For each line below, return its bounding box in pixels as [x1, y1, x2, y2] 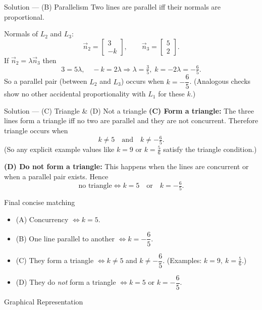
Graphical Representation [4, 296, 83, 306]
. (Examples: [163, 255, 202, 266]
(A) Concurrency [16, 214, 69, 224]
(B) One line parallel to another [16, 233, 115, 243]
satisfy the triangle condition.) [163, 144, 257, 154]
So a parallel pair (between [4, 76, 87, 86]
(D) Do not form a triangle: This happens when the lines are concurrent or [4, 161, 249, 172]
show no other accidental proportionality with [4, 88, 146, 99]
